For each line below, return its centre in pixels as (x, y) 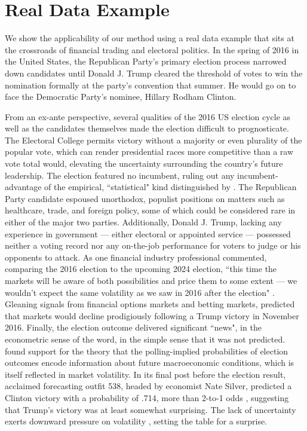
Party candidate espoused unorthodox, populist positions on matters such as (145, 198)
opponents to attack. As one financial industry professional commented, (136, 257)
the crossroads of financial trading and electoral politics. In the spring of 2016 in (152, 49)
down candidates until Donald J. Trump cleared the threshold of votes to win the (154, 73)
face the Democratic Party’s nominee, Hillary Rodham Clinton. (121, 97)
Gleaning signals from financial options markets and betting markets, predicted (150, 304)
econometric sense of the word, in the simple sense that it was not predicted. (145, 339)
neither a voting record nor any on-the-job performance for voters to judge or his (153, 245)
